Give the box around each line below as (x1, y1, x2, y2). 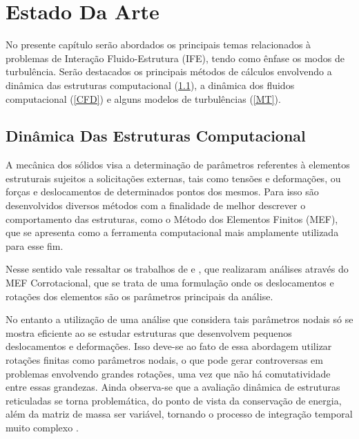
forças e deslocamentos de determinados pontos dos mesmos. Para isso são (6, 184, 319, 199)
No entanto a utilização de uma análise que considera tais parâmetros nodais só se (6, 312, 353, 326)
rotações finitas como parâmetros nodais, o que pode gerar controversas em (6, 353, 323, 367)
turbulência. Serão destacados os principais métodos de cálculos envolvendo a (6, 64, 332, 79)
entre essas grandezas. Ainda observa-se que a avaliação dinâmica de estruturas (6, 380, 340, 394)
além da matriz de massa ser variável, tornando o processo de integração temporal (6, 407, 353, 421)
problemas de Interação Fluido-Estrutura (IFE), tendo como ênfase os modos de (6, 50, 345, 65)
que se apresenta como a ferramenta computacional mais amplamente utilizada (6, 225, 339, 240)
